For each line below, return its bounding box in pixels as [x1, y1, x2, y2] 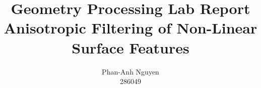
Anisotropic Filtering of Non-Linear [4, 17, 257, 38]
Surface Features [72, 37, 189, 57]
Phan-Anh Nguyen [102, 66, 159, 76]
